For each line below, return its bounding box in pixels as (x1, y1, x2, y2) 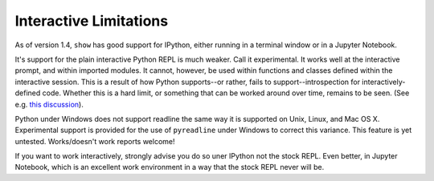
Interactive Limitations (14, 12, 169, 30)
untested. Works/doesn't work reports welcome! (14, 136, 176, 146)
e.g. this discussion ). (14, 99, 84, 109)
